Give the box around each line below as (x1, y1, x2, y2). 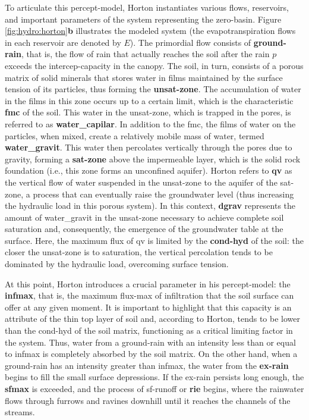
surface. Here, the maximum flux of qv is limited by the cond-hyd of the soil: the (5, 234, 304, 246)
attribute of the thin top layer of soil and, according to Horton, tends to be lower (5, 312, 300, 325)
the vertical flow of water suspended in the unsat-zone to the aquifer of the (5, 175, 278, 188)
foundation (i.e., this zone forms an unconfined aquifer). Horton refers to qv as (5, 164, 292, 177)
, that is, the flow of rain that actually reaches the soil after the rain (21, 48, 270, 60)
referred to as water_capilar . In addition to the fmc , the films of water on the (5, 117, 296, 130)
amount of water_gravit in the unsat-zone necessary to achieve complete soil (5, 211, 284, 223)
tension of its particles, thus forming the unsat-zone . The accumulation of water (5, 83, 301, 95)
